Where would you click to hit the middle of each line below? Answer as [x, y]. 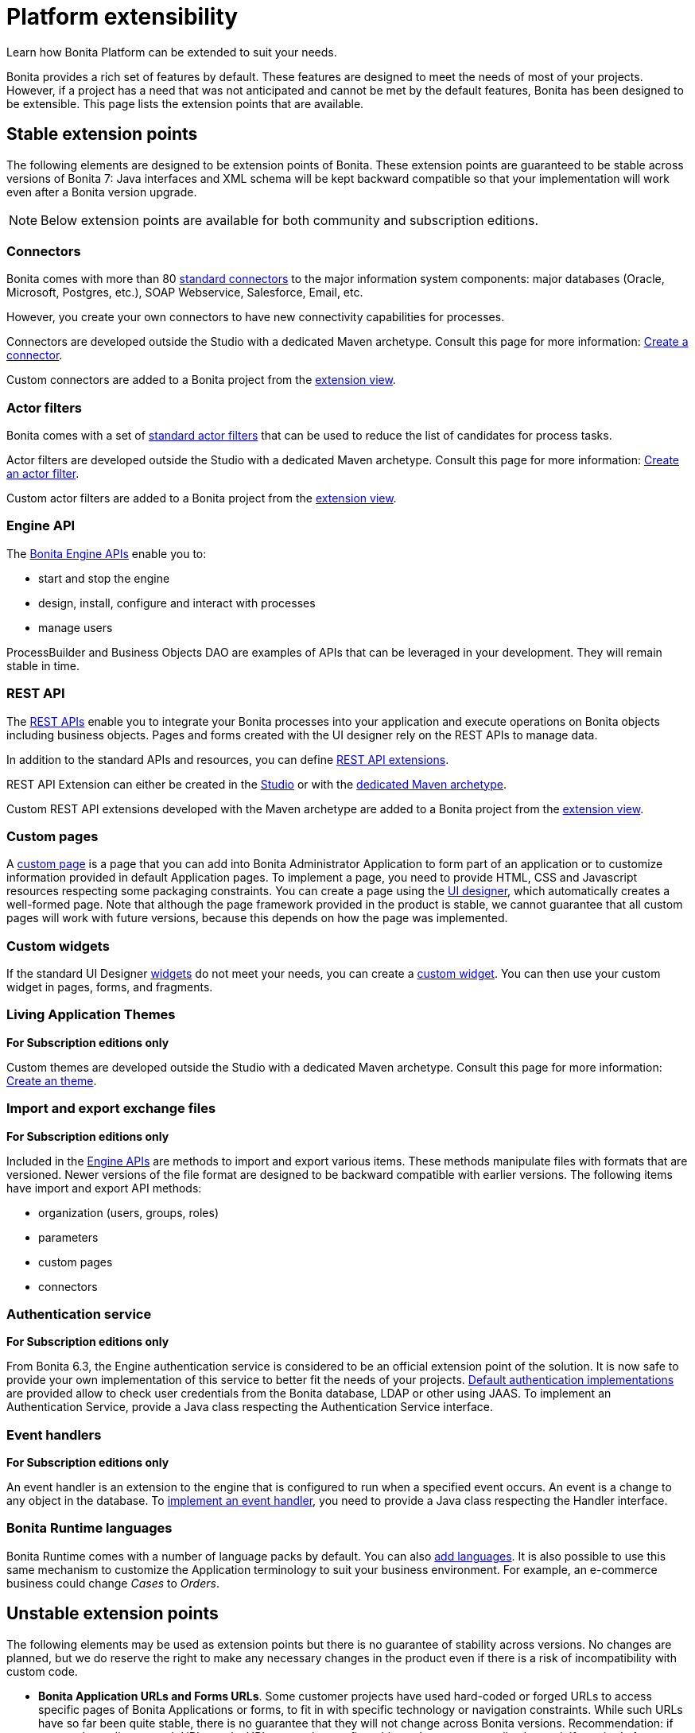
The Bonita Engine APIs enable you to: [107, 553]
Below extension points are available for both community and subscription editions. [290, 220]
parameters [68, 1237]
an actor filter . [43, 474]
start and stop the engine [104, 578]
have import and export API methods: [104, 1188]
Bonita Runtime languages [89, 1528]
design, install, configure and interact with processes [177, 603]
